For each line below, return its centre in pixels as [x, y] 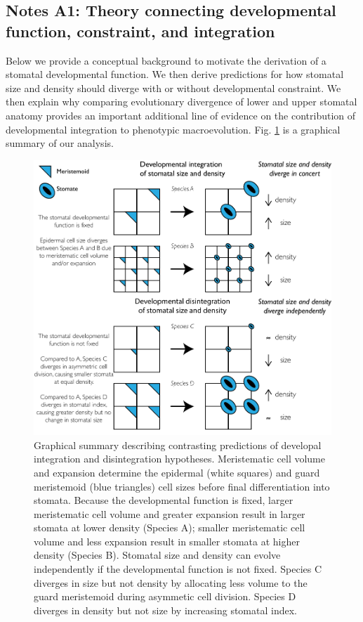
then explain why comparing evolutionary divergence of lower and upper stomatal [181, 102]
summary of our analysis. [60, 143]
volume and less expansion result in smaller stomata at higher [167, 541]
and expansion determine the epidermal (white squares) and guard [177, 472]
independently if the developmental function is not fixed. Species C [178, 569]
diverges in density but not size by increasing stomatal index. [165, 610]
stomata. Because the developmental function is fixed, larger [164, 500]
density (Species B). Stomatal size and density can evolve [157, 555]
